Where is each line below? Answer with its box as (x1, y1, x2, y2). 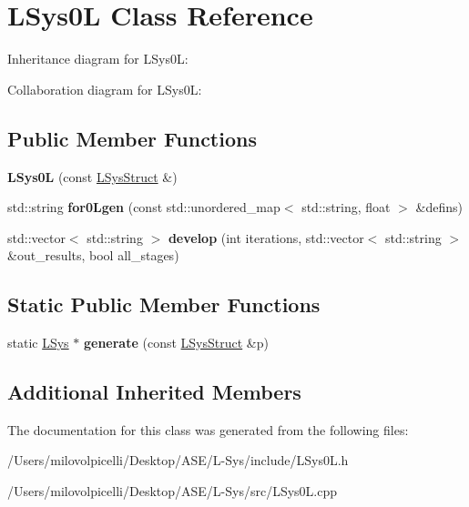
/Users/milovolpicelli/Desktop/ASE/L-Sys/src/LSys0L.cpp (7, 482, 338, 501)
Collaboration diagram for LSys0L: (7, 79, 202, 98)
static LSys (7, 333, 69, 352)
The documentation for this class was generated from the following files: (7, 420, 409, 439)
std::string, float (301, 198, 391, 217)
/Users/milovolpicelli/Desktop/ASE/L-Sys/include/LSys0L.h (7, 451, 349, 470)
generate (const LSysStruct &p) (83, 333, 269, 352)
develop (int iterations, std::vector (168, 228, 364, 247)
